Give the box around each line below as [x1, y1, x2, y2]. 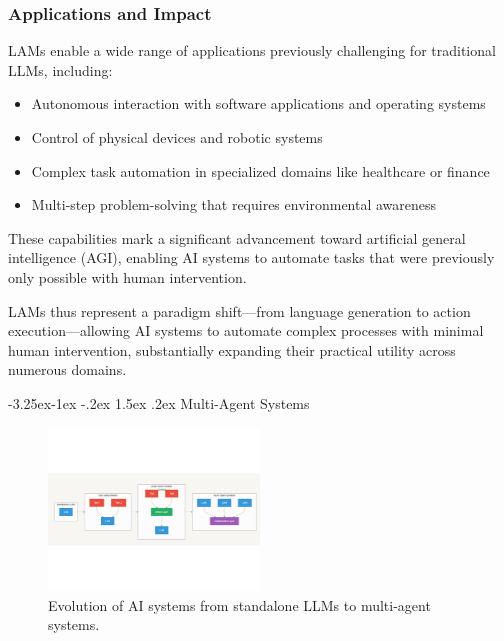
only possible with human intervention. [8, 266, 247, 287]
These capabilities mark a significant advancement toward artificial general [8, 227, 466, 248]
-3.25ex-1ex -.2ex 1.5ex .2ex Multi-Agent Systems [8, 392, 310, 413]
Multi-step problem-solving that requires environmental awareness [31, 194, 437, 215]
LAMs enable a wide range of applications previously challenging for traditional [8, 40, 496, 61]
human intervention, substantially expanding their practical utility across [8, 339, 456, 360]
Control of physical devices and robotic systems [31, 127, 323, 147]
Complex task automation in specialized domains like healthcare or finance [31, 160, 490, 181]
